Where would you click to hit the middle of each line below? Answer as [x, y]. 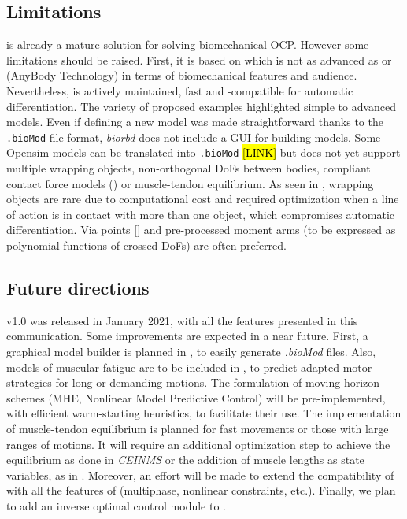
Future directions [78, 288]
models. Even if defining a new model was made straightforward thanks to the [195, 122]
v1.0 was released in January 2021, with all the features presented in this [182, 320]
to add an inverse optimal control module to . [116, 505]
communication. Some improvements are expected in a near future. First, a [187, 336]
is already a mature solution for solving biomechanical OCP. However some [188, 44]
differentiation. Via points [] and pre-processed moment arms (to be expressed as [201, 230]
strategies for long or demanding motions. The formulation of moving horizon [193, 382]
